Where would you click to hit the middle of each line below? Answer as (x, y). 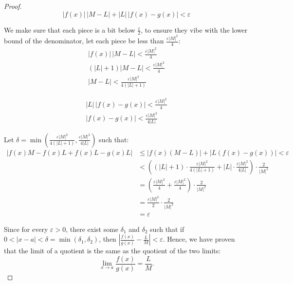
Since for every (26, 229)
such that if (167, 229)
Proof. (13, 6)
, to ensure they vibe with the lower (194, 29)
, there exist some (92, 229)
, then (108, 239)
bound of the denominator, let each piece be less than (84, 41)
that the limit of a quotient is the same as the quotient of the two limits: (112, 251)
